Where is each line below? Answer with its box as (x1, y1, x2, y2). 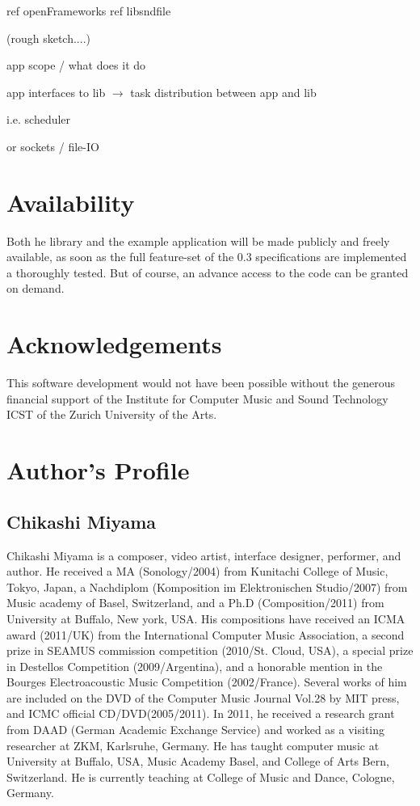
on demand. (6, 280, 65, 297)
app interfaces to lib (6, 83, 106, 100)
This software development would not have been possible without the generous (6, 374, 396, 391)
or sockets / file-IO (6, 137, 99, 154)
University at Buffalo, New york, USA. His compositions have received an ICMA (6, 610, 405, 627)
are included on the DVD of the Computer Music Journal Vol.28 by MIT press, (6, 689, 400, 706)
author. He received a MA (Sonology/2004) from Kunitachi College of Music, (6, 563, 388, 580)
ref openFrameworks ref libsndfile (6, 2, 171, 19)
